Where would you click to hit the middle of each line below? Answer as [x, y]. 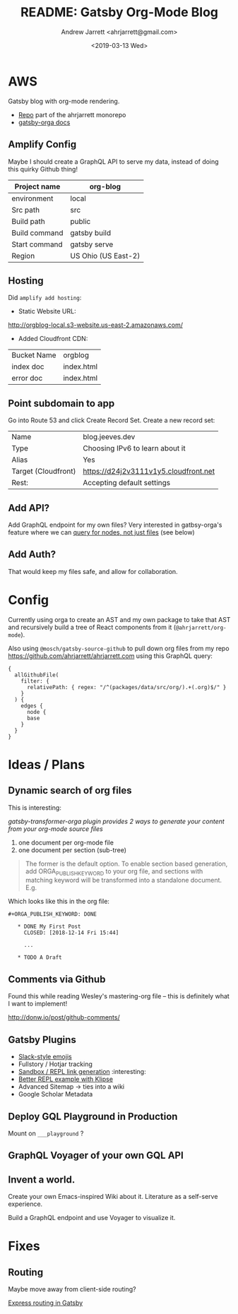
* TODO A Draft [40, 957]
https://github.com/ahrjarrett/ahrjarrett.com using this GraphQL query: [110, 656]
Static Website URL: [47, 311]
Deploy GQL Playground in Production [93, 1116]
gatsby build [91, 232]
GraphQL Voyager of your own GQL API [96, 1155]
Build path [28, 221]
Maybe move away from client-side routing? [72, 1289]
